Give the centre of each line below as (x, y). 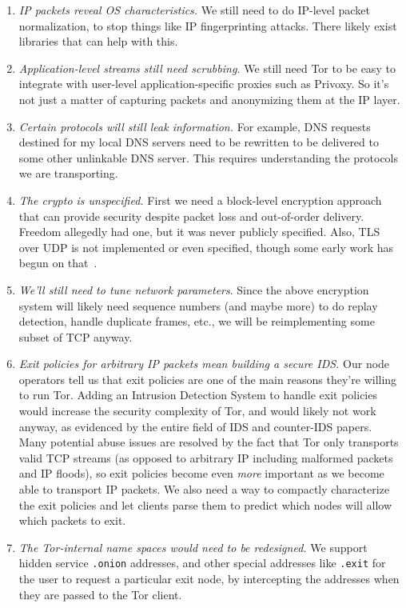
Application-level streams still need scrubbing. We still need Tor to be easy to (207, 68)
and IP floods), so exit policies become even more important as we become (201, 473)
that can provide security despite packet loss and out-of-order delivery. (191, 216)
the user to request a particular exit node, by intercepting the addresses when (209, 579)
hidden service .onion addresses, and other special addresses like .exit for (202, 563)
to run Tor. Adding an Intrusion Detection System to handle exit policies (198, 395)
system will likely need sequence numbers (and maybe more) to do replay (198, 305)
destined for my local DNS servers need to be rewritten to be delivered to (199, 142)
